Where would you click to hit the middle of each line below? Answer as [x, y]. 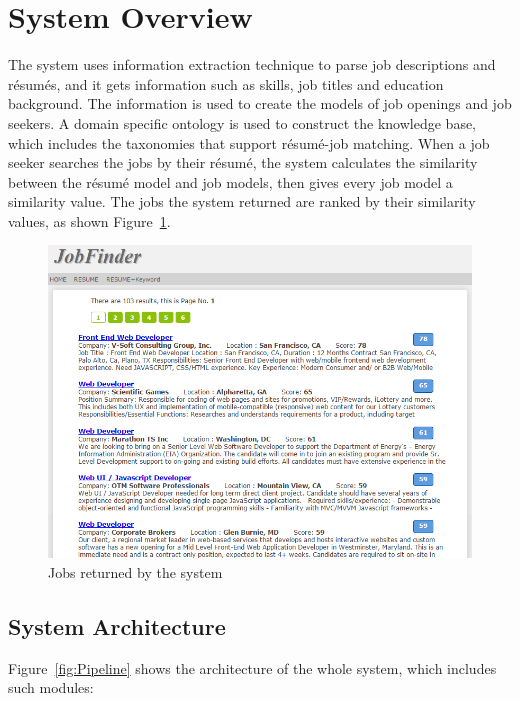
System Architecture [117, 625]
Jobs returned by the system [135, 571]
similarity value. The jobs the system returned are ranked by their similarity [242, 201]
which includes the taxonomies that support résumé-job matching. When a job [249, 142]
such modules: [51, 687]
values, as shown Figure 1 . [89, 220]
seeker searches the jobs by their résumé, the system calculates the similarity [243, 162]
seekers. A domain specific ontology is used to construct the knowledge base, [242, 122]
